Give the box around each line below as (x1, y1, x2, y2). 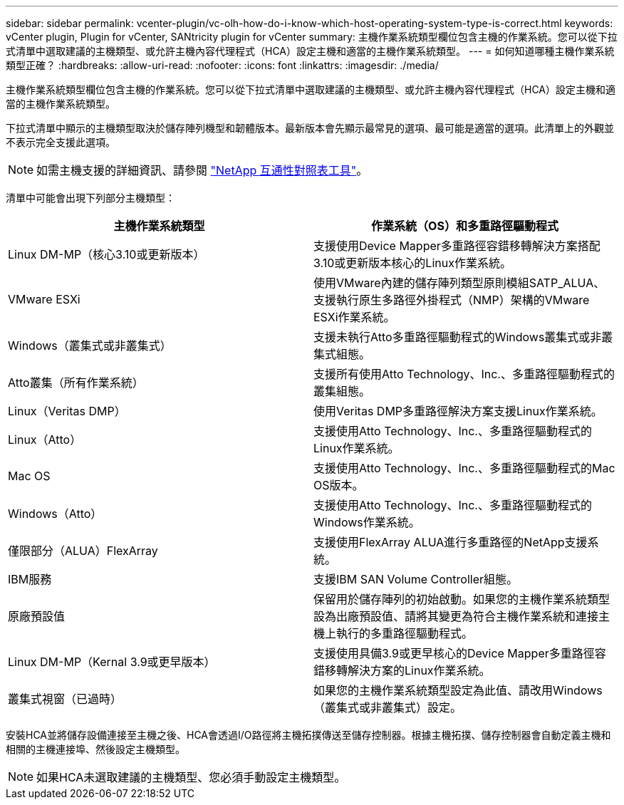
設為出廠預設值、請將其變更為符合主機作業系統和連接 (313, 609, 599, 623)
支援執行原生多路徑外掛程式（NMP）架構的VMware (313, 293, 590, 307)
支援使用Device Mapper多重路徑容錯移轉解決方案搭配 (313, 239, 600, 253)
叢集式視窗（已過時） (8, 692, 123, 706)
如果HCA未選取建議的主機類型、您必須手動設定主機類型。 (36, 770, 346, 784)
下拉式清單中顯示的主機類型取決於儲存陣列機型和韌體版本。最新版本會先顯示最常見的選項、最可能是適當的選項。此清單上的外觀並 (6, 122, 614, 134)
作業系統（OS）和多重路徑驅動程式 (371, 219, 558, 233)
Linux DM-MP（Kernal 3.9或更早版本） (8, 655, 216, 669)
